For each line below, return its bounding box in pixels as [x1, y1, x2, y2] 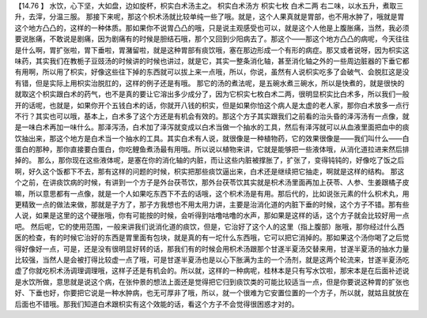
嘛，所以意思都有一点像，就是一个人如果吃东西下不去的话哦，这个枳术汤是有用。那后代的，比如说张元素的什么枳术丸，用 [14, 189, 410, 198]
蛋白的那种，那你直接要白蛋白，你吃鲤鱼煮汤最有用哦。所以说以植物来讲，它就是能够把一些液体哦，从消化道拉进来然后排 [14, 144, 410, 154]
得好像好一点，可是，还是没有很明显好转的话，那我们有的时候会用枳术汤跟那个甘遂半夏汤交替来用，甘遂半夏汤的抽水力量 [14, 244, 410, 253]
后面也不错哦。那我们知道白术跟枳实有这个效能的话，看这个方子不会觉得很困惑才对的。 [14, 299, 299, 309]
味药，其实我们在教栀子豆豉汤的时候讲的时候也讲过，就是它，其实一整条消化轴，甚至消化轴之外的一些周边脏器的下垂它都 [14, 56, 410, 65]
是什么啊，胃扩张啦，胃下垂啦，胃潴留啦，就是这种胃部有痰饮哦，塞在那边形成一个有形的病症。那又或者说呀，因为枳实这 [14, 45, 410, 54]
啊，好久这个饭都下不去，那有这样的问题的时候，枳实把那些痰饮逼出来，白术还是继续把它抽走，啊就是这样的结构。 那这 [14, 166, 405, 176]
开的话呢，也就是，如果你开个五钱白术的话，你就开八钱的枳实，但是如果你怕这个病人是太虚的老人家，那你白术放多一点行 [14, 100, 410, 110]
